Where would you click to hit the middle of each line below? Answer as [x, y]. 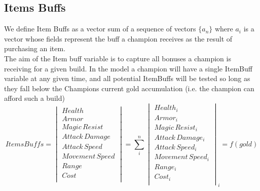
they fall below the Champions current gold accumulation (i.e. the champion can [129, 88]
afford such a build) [34, 98]
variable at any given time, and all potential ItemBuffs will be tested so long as [127, 78]
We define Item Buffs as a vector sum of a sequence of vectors [100, 29]
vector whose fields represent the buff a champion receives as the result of [118, 38]
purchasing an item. [35, 48]
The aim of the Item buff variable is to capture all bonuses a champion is [118, 58]
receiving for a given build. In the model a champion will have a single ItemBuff [128, 68]
